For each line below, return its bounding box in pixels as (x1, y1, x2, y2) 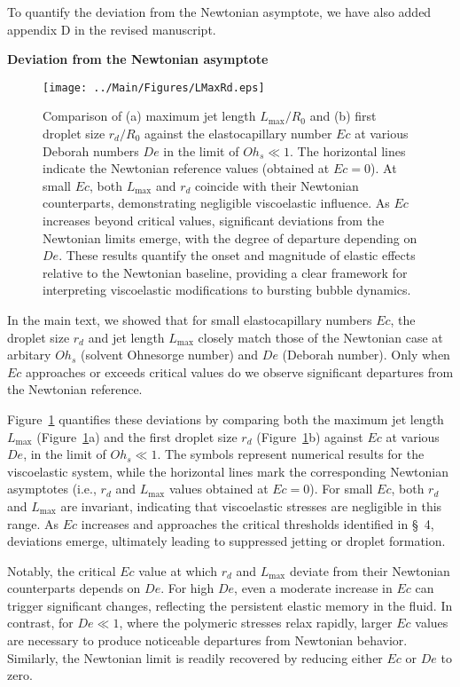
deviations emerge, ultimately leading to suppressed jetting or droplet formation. (7, 532, 446, 550)
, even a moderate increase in (234, 579, 393, 597)
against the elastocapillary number (144, 124, 332, 143)
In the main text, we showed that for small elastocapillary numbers (7, 310, 372, 328)
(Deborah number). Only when (282, 345, 450, 364)
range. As (7, 514, 59, 533)
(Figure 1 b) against (256, 427, 363, 446)
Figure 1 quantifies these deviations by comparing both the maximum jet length (7, 409, 444, 428)
